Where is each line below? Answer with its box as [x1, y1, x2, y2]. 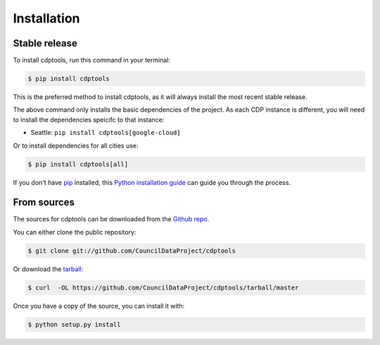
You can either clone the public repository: [13, 228, 137, 236]
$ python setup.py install [27, 320, 121, 328]
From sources [13, 197, 75, 209]
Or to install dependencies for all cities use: [13, 141, 139, 150]
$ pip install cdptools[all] [27, 160, 129, 168]
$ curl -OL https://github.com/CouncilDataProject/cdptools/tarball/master [27, 283, 299, 292]
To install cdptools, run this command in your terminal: [13, 56, 170, 65]
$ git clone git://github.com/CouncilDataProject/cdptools [27, 247, 236, 254]
